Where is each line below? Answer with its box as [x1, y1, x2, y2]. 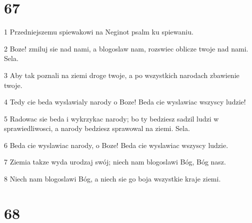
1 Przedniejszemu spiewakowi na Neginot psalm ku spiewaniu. [4, 26, 193, 37]
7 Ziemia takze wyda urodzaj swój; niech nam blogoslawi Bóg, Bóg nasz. [4, 156, 226, 167]
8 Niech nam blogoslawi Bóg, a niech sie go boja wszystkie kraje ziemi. [4, 173, 221, 184]
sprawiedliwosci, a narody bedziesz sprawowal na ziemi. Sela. [4, 123, 190, 133]
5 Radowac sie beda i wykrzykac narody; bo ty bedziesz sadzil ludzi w [4, 113, 219, 123]
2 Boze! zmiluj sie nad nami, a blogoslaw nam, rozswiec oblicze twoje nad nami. [4, 43, 248, 53]
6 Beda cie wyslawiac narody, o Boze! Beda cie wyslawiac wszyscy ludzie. [4, 139, 228, 150]
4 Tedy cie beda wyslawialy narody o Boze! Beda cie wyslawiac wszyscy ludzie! [4, 96, 246, 107]
